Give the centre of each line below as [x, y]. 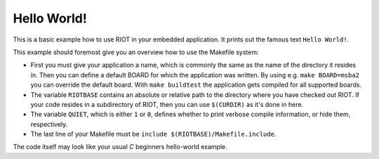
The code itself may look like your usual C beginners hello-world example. [120, 147]
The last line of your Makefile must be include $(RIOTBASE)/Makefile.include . [153, 134]
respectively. [49, 124]
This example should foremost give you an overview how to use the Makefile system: [136, 52]
